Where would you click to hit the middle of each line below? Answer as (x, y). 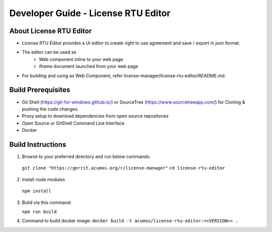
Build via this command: (47, 202)
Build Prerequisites (40, 90)
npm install (37, 191)
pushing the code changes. (50, 109)
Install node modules (44, 179)
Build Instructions (38, 144)
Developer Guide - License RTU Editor (90, 13)
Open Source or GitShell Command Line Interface (73, 123)
